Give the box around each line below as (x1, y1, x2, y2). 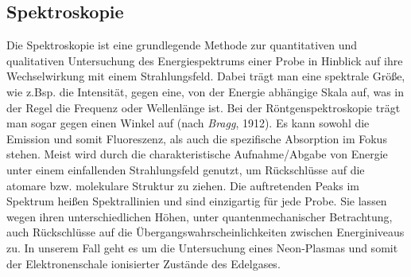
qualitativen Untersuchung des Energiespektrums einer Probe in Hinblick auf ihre (6, 52, 403, 68)
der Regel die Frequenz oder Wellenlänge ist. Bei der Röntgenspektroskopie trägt (6, 99, 401, 115)
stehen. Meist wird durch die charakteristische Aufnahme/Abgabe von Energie (6, 146, 388, 162)
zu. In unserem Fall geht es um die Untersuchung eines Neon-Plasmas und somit (6, 239, 398, 256)
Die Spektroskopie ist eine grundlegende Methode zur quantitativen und (6, 37, 358, 53)
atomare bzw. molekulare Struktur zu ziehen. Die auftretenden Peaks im (6, 177, 359, 193)
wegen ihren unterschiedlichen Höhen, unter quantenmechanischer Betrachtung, (6, 208, 393, 224)
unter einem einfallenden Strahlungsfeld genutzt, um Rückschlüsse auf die (6, 161, 365, 178)
